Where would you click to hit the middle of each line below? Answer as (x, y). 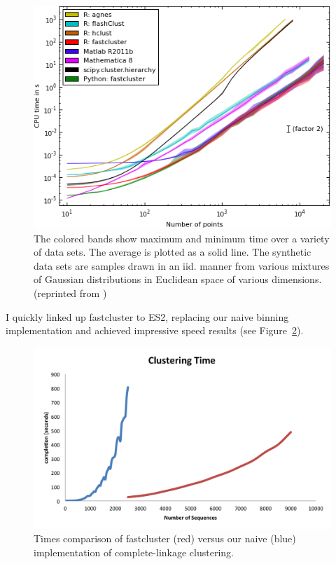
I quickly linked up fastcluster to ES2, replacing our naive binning (147, 316)
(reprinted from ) (70, 293)
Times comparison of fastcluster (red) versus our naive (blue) (165, 538)
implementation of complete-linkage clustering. (134, 552)
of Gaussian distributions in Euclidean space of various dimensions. (178, 279)
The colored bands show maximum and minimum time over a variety (182, 238)
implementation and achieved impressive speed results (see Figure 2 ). (155, 330)
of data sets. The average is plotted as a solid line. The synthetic (173, 252)
